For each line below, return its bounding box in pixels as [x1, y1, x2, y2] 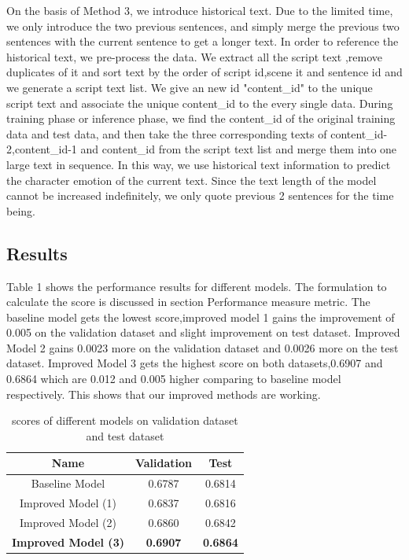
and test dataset [86, 427, 164, 444]
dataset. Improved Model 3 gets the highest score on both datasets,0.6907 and [6, 355, 383, 371]
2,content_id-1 [6, 141, 77, 157]
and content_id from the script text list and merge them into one [80, 141, 397, 157]
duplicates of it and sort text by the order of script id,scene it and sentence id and [6, 64, 403, 80]
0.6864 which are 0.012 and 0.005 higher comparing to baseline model [6, 370, 341, 387]
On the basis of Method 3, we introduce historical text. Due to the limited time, [6, 2, 393, 18]
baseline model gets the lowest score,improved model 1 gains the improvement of [6, 308, 395, 325]
